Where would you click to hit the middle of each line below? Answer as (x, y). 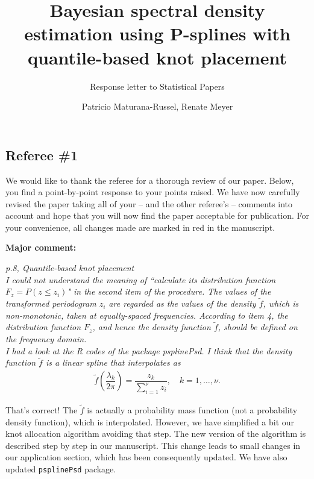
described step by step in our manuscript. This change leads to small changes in (153, 445)
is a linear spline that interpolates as (113, 362)
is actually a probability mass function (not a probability (192, 410)
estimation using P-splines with (157, 33)
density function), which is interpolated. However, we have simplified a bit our (150, 421)
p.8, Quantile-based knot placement (70, 268)
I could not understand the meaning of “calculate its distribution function (141, 279)
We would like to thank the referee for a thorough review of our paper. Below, (150, 180)
